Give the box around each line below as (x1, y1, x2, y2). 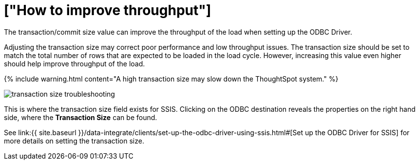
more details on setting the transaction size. (4, 136, 144, 145)
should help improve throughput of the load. (4, 59, 145, 68)
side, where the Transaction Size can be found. (4, 113, 157, 122)
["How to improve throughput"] (4, 2, 211, 19)
